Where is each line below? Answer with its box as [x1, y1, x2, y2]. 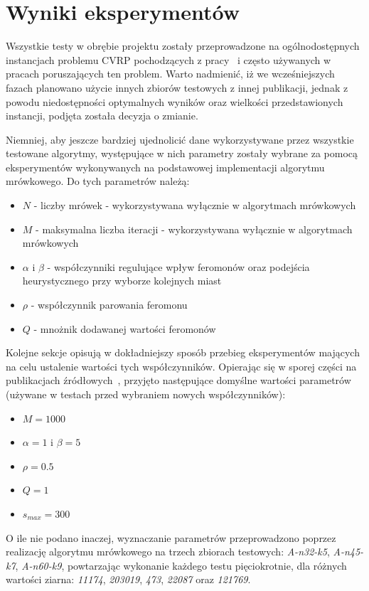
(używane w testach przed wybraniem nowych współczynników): [6, 387, 286, 401]
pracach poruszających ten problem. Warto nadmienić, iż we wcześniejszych [6, 66, 335, 81]
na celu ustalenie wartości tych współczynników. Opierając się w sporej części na [6, 358, 357, 373]
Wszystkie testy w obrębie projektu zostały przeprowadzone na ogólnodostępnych [6, 38, 360, 53]
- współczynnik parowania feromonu [31, 297, 188, 312]
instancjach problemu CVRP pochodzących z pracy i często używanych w [6, 52, 331, 67]
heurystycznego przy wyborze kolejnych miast [22, 273, 222, 288]
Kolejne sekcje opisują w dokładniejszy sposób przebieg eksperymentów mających [6, 345, 360, 360]
